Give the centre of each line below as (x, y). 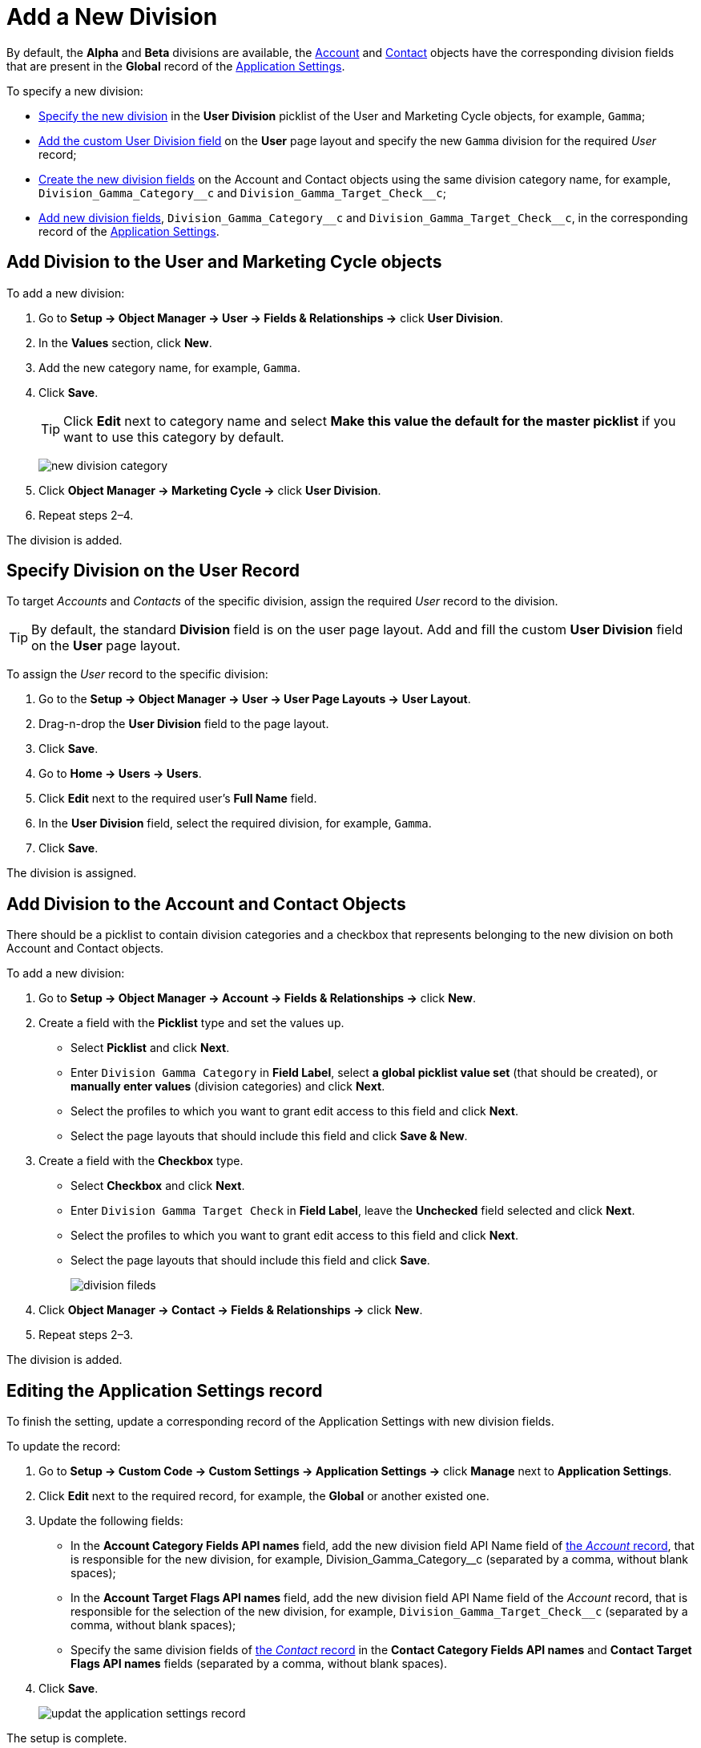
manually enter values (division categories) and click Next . (228, 1086)
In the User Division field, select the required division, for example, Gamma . (235, 823)
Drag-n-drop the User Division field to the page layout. (184, 724)
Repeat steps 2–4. (86, 515)
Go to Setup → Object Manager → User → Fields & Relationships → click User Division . (271, 318)
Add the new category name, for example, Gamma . (169, 367)
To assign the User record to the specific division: (137, 674)
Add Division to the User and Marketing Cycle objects (224, 262)
